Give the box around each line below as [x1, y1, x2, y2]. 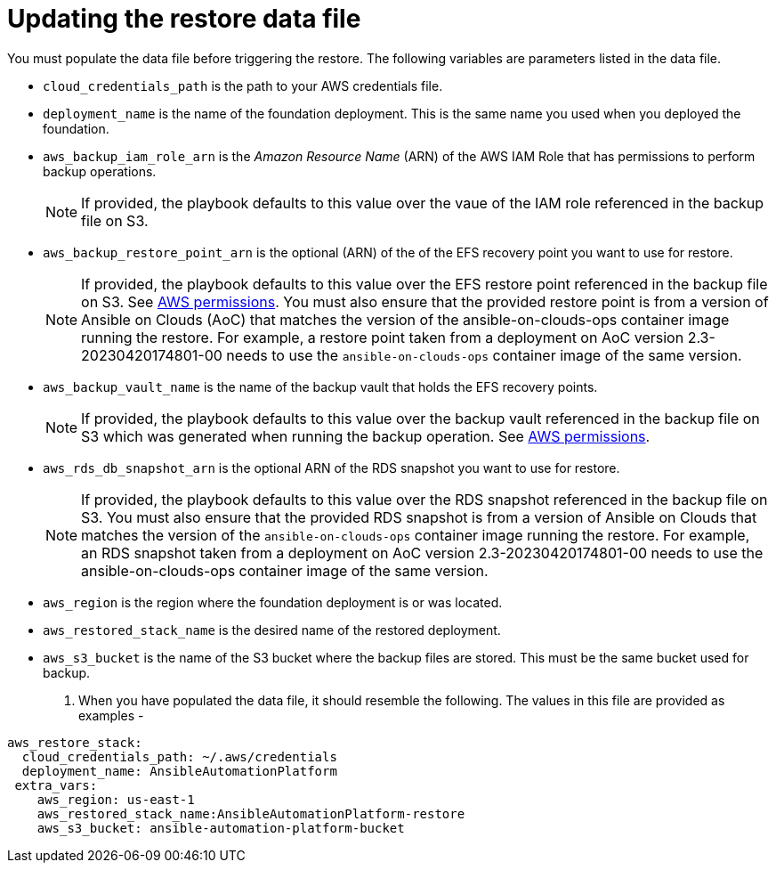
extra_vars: [14, 777, 98, 793]
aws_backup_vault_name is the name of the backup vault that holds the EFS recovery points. [43, 378, 598, 394]
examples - [78, 707, 144, 723]
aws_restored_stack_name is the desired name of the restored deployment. [43, 622, 501, 638]
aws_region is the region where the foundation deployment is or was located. [43, 594, 503, 610]
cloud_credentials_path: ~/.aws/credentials [21, 749, 337, 764]
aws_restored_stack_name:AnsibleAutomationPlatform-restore [36, 806, 465, 821]
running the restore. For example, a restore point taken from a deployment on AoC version [81, 328, 684, 346]
